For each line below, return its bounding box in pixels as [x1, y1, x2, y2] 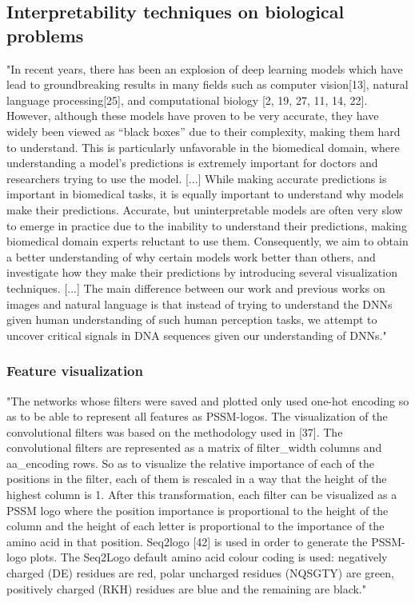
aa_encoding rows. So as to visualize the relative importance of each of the [6, 454, 374, 471]
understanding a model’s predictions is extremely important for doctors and [6, 154, 378, 171]
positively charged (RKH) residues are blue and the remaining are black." [6, 580, 366, 597]
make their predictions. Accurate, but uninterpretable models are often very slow [6, 201, 403, 218]
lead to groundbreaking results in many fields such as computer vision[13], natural [6, 76, 409, 93]
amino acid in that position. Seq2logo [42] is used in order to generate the [6, 533, 368, 549]
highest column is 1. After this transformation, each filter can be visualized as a [6, 486, 397, 503]
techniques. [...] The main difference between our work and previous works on [6, 279, 385, 296]
